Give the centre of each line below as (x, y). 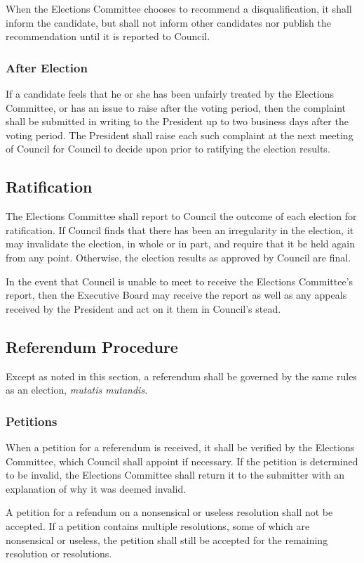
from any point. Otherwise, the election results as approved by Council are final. (178, 257)
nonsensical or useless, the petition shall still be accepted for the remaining (167, 539)
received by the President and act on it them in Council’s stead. (143, 308)
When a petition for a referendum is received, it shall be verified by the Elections (180, 447)
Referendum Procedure (92, 346)
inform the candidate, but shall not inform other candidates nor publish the (169, 22)
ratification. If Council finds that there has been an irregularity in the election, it (180, 229)
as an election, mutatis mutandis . (77, 390)
